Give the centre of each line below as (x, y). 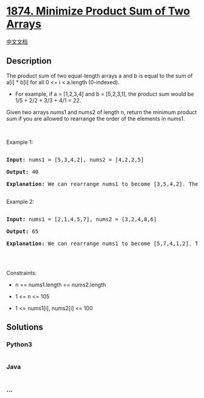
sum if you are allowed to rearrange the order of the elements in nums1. (96, 118)
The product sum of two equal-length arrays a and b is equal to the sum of (100, 76)
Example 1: (20, 142)
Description (29, 61)
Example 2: (20, 201)
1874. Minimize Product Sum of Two (98, 11)
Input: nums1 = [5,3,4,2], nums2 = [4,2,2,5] (75, 160)
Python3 (19, 345)
